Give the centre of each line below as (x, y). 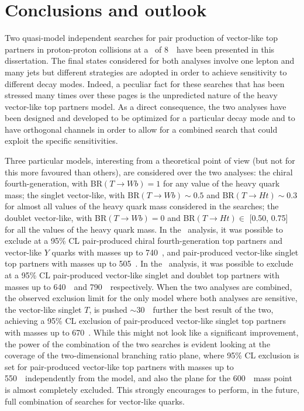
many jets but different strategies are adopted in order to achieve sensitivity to (146, 72)
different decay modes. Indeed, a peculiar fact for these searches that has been (145, 83)
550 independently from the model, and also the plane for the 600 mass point (148, 378)
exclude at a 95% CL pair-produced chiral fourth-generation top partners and (144, 241)
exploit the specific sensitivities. (61, 141)
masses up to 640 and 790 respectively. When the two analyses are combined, (148, 286)
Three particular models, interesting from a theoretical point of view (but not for (150, 160)
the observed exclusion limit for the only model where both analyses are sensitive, (151, 298)
